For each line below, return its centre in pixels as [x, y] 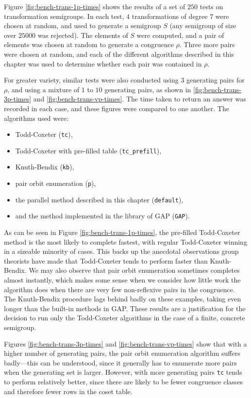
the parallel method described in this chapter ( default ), [99, 199]
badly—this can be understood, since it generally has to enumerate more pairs [120, 362]
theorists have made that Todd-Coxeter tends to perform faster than [106, 260]
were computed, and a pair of [180, 35]
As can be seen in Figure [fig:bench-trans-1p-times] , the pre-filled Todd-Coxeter [122, 232]
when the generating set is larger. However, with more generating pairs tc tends [123, 372]
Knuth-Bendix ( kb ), [45, 167]
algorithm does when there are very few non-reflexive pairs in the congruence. [119, 289]
